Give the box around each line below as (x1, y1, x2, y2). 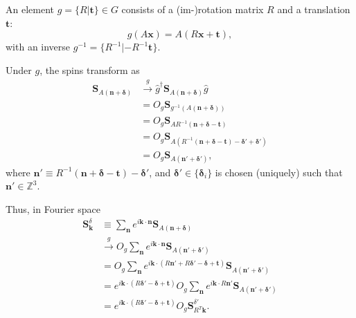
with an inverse (6, 39, 71, 54)
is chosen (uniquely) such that (215, 165, 343, 179)
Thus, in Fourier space (6, 202, 100, 216)
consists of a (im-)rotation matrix (121, 2, 264, 16)
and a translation (277, 2, 350, 16)
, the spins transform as (39, 62, 140, 77)
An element (6, 2, 54, 16)
